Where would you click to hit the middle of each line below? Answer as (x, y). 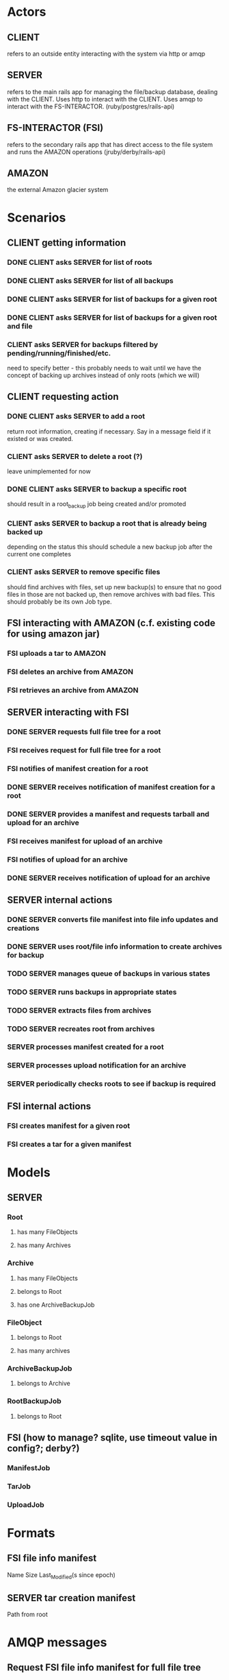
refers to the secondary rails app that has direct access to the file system (110, 144)
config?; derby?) (43, 1448)
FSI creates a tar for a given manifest (69, 1144)
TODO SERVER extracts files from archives (79, 1010)
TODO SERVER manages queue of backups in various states (109, 973)
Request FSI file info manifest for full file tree (104, 1667)
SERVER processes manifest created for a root (85, 1047)
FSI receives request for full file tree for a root (84, 750)
